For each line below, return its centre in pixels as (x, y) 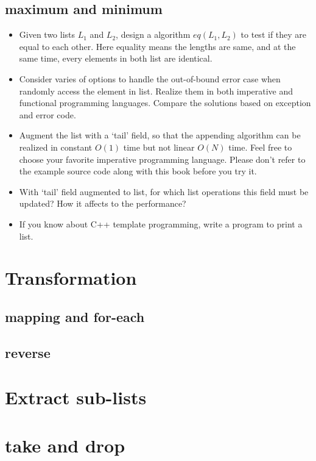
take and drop (65, 445)
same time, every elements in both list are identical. (116, 58)
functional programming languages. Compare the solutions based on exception (165, 103)
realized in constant (56, 147)
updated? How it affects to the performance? (103, 203)
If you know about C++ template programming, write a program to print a (161, 223)
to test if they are (274, 34)
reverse (28, 352)
